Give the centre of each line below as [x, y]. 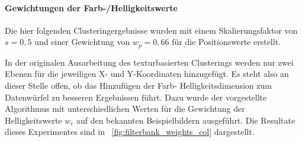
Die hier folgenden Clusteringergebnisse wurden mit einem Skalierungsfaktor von [151, 30]
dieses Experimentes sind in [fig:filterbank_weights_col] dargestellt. [130, 132]
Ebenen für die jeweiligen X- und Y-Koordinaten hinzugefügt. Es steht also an [147, 74]
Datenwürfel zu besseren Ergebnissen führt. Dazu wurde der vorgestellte [136, 97]
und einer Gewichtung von [82, 42]
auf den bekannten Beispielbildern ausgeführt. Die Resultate [186, 120]
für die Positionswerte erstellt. [226, 42]
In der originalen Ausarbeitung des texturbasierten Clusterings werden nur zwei [149, 62]
